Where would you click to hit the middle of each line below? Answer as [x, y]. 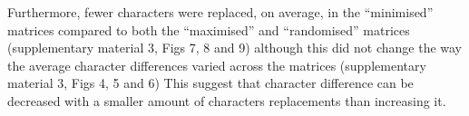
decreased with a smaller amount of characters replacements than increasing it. [227, 100]
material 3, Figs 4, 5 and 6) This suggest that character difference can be [210, 83]
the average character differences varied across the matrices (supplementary [217, 65]
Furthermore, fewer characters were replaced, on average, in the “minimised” [220, 12]
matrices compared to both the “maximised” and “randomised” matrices [209, 29]
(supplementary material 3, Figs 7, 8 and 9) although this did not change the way [235, 48]
